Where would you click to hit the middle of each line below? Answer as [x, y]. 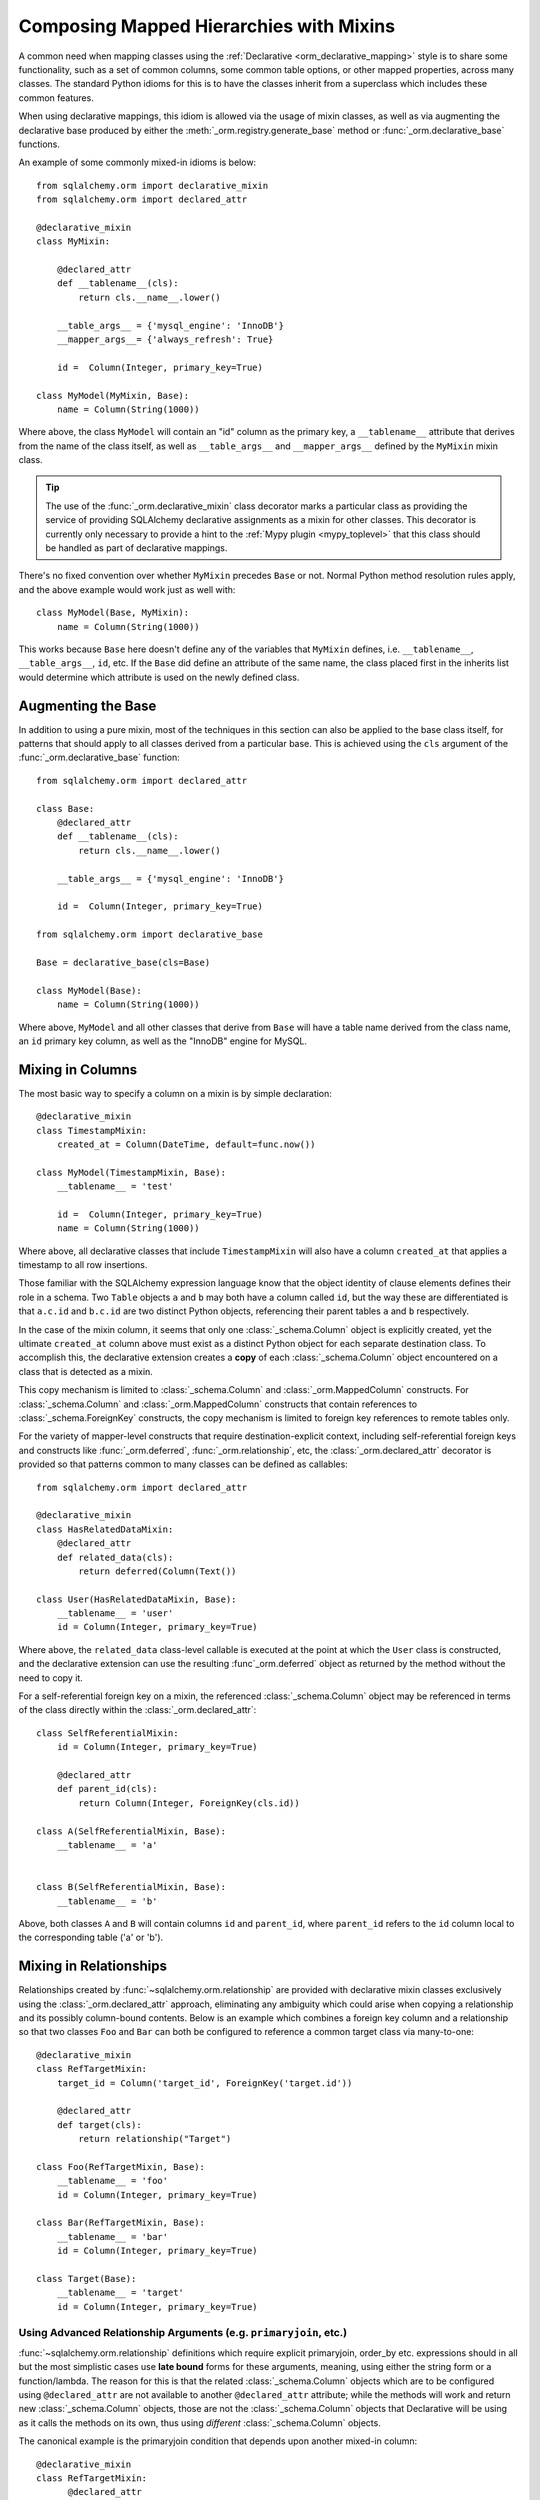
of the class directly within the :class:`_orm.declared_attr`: [137, 1710]
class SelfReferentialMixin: [107, 1733]
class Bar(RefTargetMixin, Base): [120, 2223]
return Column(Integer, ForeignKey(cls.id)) [189, 1803]
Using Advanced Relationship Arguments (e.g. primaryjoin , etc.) [183, 2332]
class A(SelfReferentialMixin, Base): [131, 1831]
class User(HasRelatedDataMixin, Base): [136, 1599]
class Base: [65, 808]
